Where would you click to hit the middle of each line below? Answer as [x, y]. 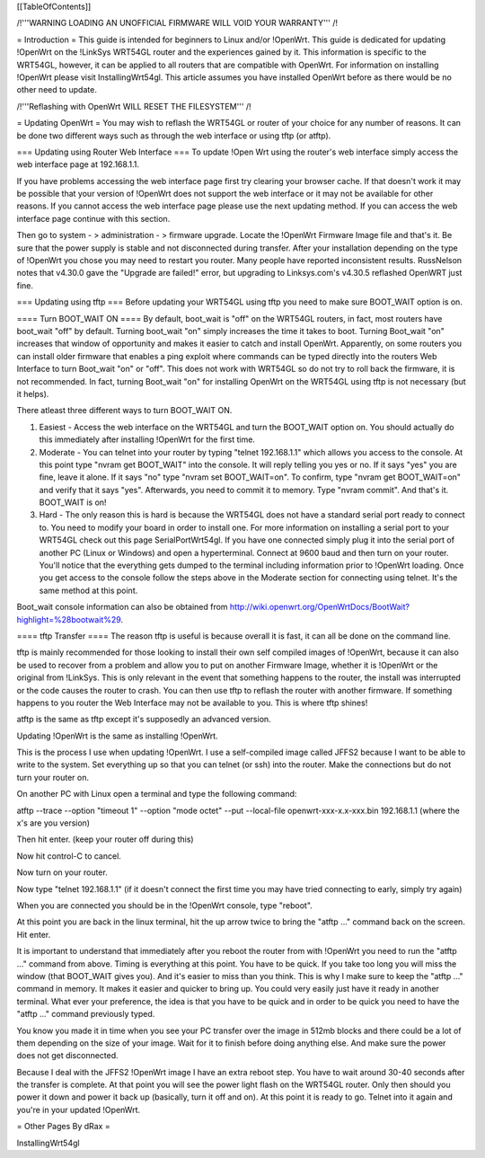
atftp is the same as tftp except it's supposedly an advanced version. [144, 720]
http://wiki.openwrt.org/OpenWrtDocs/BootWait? [320, 607]
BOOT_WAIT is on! [73, 502]
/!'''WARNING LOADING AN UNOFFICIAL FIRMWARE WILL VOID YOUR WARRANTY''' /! [177, 23]
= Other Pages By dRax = [64, 1127]
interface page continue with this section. [93, 218]
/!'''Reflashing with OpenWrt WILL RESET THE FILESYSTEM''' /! [134, 106]
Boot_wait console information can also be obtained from [122, 607]
